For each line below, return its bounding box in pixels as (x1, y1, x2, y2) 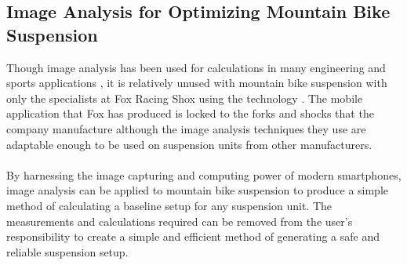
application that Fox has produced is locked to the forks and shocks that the (6, 105, 374, 122)
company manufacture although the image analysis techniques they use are (6, 120, 366, 136)
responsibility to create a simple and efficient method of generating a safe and (6, 228, 380, 245)
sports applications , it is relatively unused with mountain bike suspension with (6, 74, 387, 91)
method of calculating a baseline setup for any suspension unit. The (6, 197, 333, 213)
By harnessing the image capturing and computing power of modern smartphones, (6, 166, 402, 183)
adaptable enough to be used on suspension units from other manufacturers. (6, 136, 372, 152)
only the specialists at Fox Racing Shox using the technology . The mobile (6, 89, 363, 106)
